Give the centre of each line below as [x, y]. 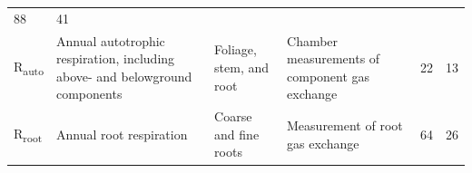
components [89, 94]
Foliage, [236, 49]
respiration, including [115, 58]
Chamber [313, 40]
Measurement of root [345, 125]
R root [28, 134]
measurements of [334, 58]
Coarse [233, 116]
